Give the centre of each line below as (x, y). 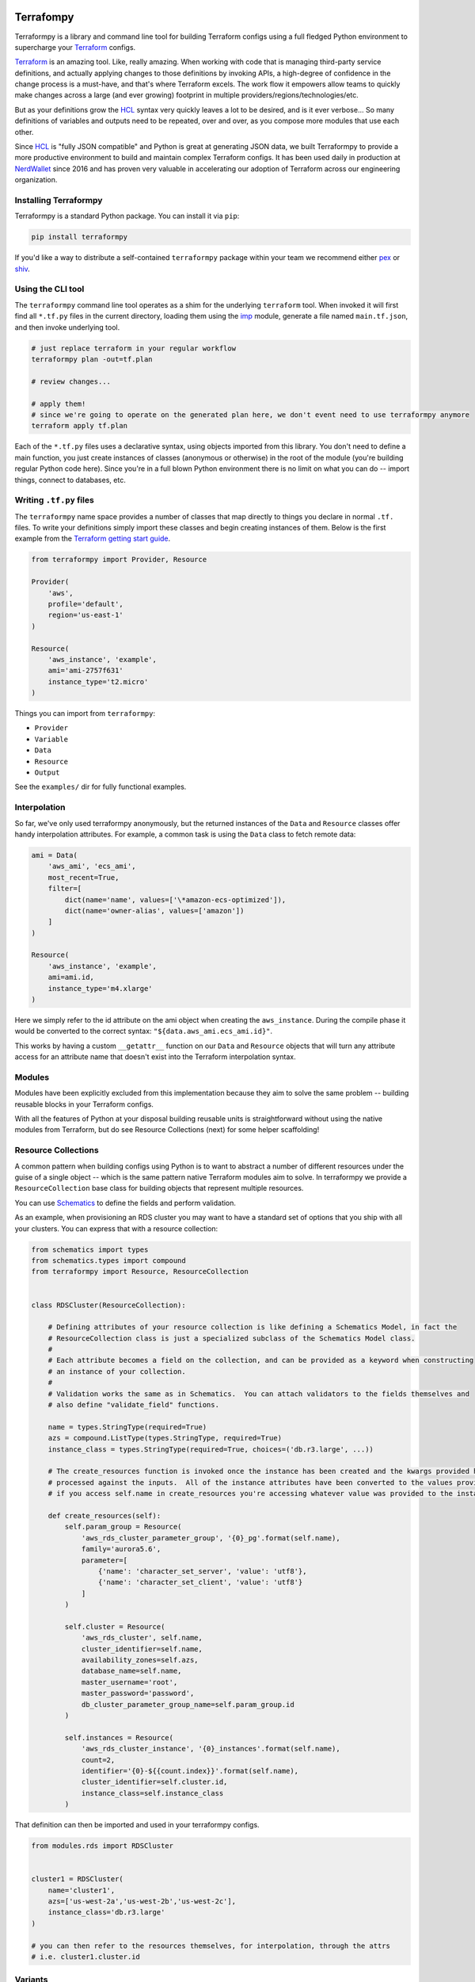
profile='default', (86, 604)
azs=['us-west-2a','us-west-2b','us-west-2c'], (142, 1902)
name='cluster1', (82, 1890)
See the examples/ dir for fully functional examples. (101, 787)
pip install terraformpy (80, 237)
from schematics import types (90, 1249)
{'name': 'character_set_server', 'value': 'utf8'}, (202, 1571)
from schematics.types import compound (108, 1260)
